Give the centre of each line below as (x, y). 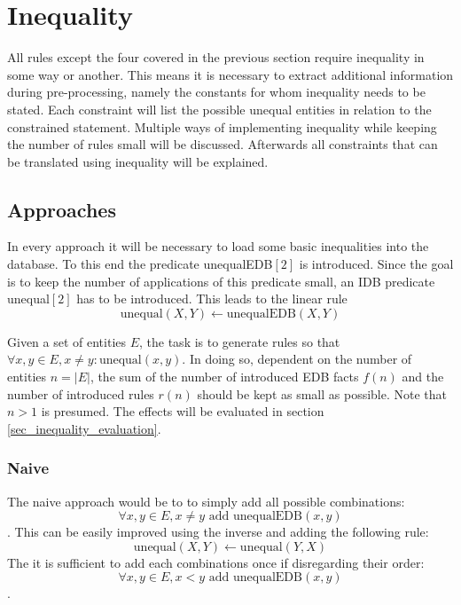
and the (423, 377)
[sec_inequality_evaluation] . (84, 428)
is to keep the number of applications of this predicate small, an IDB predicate (221, 281)
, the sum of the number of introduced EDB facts (224, 377)
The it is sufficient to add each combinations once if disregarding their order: (216, 562)
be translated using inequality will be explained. (138, 161)
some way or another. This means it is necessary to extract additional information (230, 74)
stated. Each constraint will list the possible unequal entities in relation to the (219, 109)
